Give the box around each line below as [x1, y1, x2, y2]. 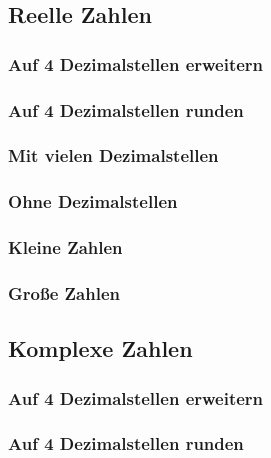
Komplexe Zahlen [8, 333, 193, 364]
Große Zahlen [8, 280, 120, 305]
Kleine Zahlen [8, 235, 123, 260]
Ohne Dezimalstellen [8, 189, 178, 214]
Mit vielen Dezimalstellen [8, 143, 219, 168]
